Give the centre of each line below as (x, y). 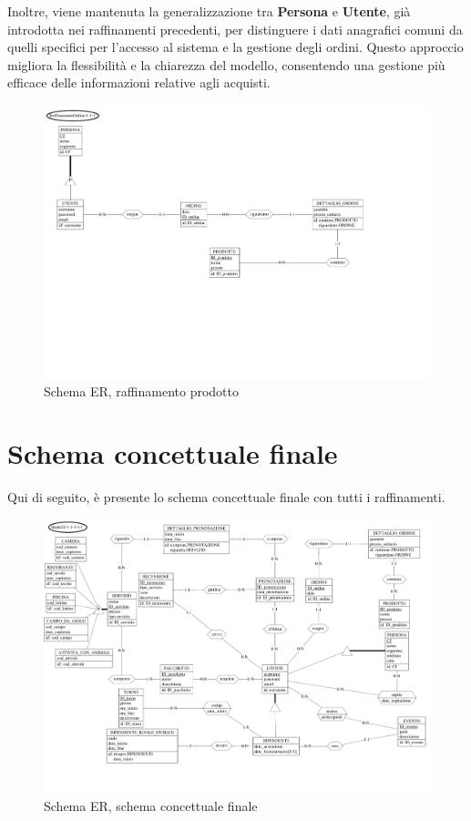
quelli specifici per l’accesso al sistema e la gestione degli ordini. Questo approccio (235, 47)
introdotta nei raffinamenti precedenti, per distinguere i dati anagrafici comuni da (235, 29)
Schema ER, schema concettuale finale (151, 805)
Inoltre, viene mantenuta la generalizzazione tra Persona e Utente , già (209, 11)
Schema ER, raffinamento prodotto (141, 390)
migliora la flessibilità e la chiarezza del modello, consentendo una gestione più (226, 64)
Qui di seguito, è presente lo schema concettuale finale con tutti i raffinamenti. (226, 497)
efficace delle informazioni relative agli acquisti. (139, 82)
